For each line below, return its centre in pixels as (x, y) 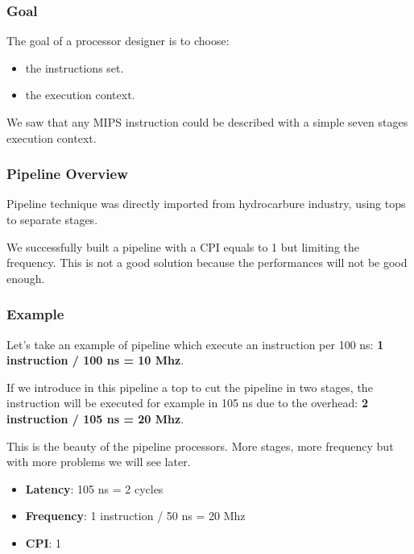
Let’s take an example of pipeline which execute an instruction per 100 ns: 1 (195, 344)
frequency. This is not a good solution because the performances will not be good (207, 262)
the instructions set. (75, 67)
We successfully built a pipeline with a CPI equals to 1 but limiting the (183, 246)
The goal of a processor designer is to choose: (118, 41)
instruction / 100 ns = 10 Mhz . (95, 360)
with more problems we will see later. (99, 462)
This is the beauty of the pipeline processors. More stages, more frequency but (200, 446)
